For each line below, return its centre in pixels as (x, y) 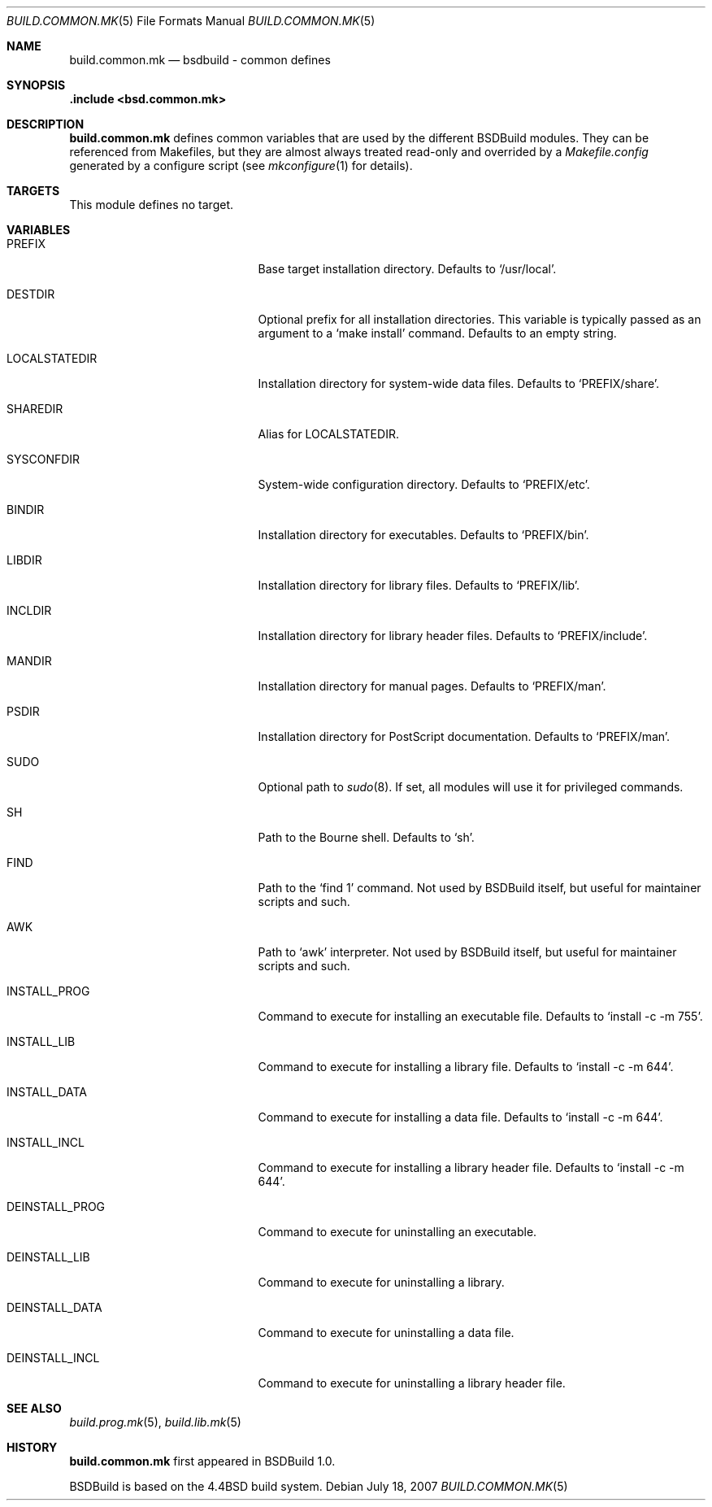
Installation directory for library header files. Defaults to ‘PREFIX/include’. (453, 636)
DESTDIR (31, 294)
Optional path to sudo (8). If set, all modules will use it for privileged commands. (471, 787)
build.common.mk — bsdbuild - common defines (200, 60)
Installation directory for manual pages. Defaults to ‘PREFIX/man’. (432, 686)
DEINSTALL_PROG (56, 1206)
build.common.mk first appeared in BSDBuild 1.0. (202, 1461)
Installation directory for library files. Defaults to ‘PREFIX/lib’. (419, 585)
